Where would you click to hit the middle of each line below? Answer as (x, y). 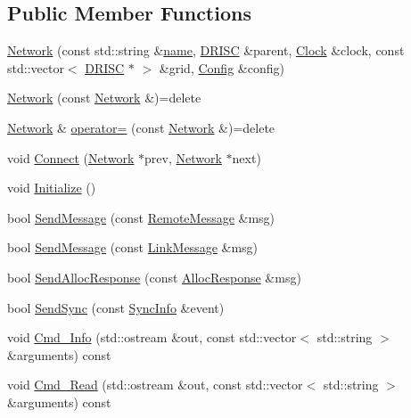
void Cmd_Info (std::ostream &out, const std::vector (152, 337)
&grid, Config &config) (222, 67)
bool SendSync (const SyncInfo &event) (116, 307)
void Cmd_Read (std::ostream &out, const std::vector (155, 385)
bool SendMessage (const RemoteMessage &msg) (141, 217)
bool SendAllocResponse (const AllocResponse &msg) (154, 277)
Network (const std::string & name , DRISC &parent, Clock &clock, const (206, 50)
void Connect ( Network (71, 157)
